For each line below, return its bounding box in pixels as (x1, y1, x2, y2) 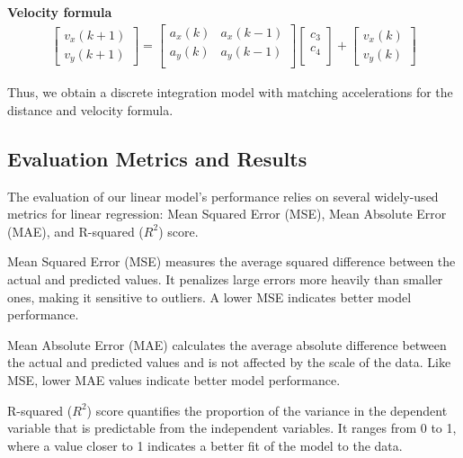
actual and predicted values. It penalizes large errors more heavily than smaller (7, 269, 443, 288)
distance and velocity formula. (7, 100, 174, 119)
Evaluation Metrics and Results (7, 144, 307, 172)
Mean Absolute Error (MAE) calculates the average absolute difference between (7, 335, 447, 354)
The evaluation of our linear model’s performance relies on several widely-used (7, 186, 439, 205)
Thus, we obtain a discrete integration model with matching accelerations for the (7, 83, 453, 102)
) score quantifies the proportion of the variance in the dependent (86, 400, 448, 419)
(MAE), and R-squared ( (7, 221, 144, 240)
